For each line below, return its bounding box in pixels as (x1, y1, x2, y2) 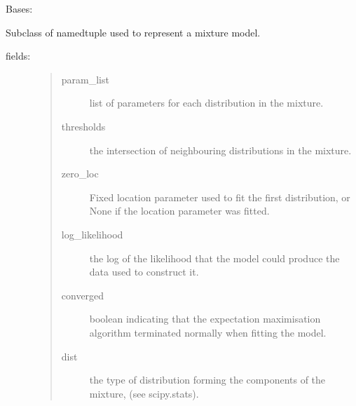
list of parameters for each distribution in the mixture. (89, 95, 324, 110)
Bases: (6, 1, 33, 15)
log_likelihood (61, 226, 123, 241)
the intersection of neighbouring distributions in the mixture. (89, 142, 352, 157)
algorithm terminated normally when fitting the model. (89, 325, 327, 339)
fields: (6, 48, 31, 63)
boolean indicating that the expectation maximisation (89, 311, 321, 326)
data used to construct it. (89, 264, 199, 279)
